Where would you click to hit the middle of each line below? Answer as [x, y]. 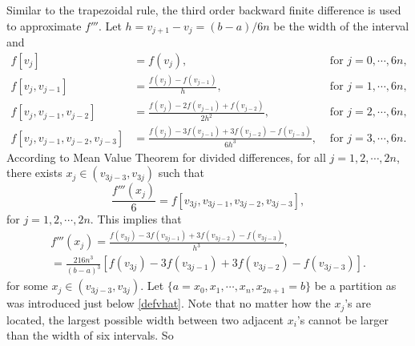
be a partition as [355, 286]
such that [181, 173]
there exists [34, 173]
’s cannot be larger [342, 319]
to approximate [44, 25]
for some [27, 286]
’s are [358, 303]
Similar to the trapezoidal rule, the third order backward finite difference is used [204, 10]
